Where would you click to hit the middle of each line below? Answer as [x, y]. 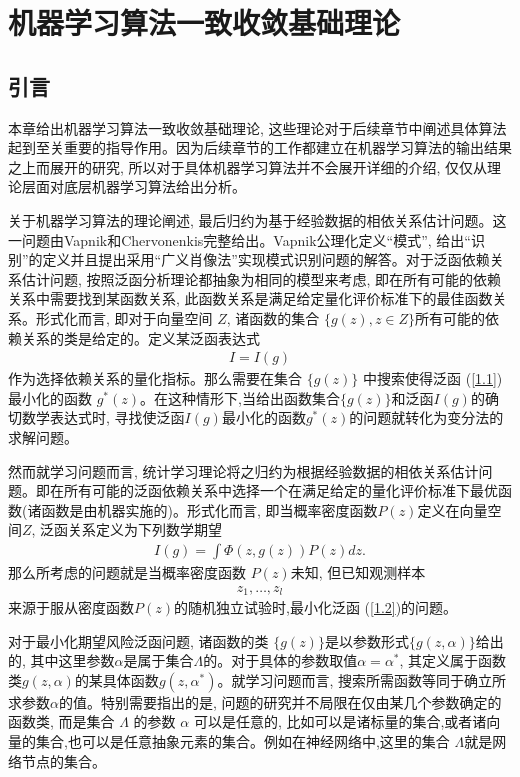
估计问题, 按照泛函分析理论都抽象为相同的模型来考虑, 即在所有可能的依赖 [261, 278]
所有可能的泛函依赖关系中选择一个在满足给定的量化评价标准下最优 [280, 490]
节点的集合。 [63, 760]
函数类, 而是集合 [61, 721]
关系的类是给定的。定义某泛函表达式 [140, 337]
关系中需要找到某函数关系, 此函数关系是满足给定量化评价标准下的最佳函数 [250, 298]
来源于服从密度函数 [71, 607]
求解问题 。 [43, 436]
